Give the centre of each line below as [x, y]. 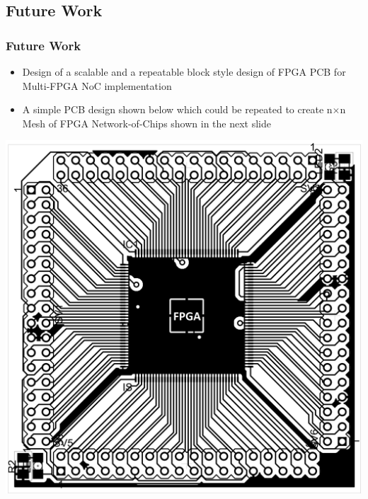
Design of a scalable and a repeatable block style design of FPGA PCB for [184, 71]
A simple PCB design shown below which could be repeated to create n [177, 109]
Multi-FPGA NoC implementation [97, 85]
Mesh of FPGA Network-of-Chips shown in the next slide [147, 123]
